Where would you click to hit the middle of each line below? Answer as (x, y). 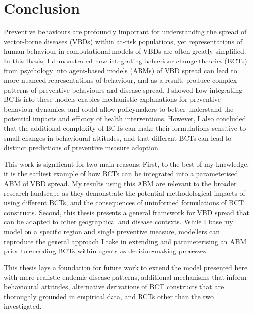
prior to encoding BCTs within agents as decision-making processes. (106, 251)
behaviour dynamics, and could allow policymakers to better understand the (119, 109)
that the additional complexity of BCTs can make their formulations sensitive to (125, 128)
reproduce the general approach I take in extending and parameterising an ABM (125, 241)
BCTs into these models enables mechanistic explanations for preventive (112, 99)
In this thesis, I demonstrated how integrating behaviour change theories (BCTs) (126, 60)
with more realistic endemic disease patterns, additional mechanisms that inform (125, 277)
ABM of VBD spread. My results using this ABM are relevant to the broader (120, 183)
